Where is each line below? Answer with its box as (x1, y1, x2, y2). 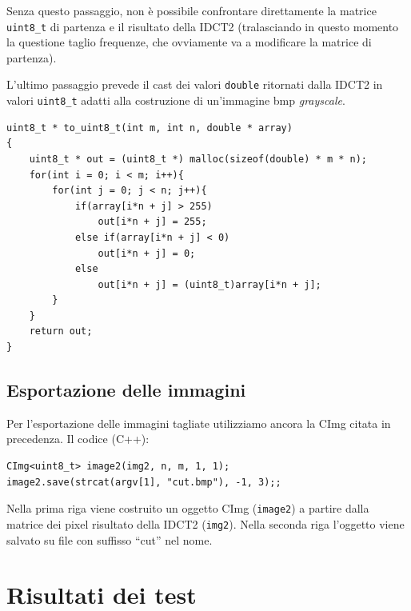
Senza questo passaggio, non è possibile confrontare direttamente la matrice (6, 2, 377, 18)
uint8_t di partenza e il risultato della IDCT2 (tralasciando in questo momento (6, 18, 399, 34)
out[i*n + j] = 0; (98, 247, 196, 259)
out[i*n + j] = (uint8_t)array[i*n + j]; (98, 278, 321, 290)
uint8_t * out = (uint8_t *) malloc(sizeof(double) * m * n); (29, 153, 368, 165)
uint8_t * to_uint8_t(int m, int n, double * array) (6, 122, 293, 134)
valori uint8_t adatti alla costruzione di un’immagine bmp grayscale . (6, 92, 345, 109)
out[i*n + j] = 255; (98, 216, 207, 228)
